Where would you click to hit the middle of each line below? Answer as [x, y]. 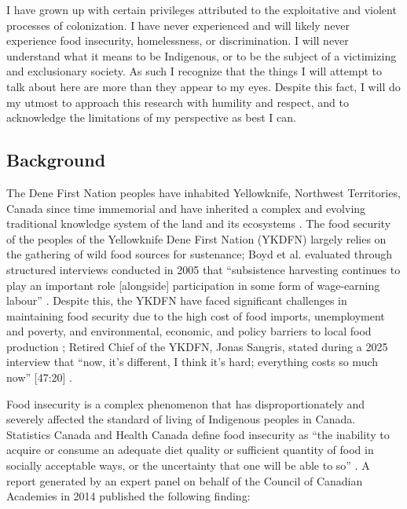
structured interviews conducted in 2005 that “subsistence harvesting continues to [203, 269]
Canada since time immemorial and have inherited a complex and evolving [186, 208]
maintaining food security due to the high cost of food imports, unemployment [196, 315]
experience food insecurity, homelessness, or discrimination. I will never [178, 40]
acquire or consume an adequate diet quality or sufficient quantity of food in [190, 450]
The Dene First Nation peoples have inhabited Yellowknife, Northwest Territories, [203, 192]
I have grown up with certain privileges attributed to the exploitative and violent [202, 9]
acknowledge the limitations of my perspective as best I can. [151, 117]
